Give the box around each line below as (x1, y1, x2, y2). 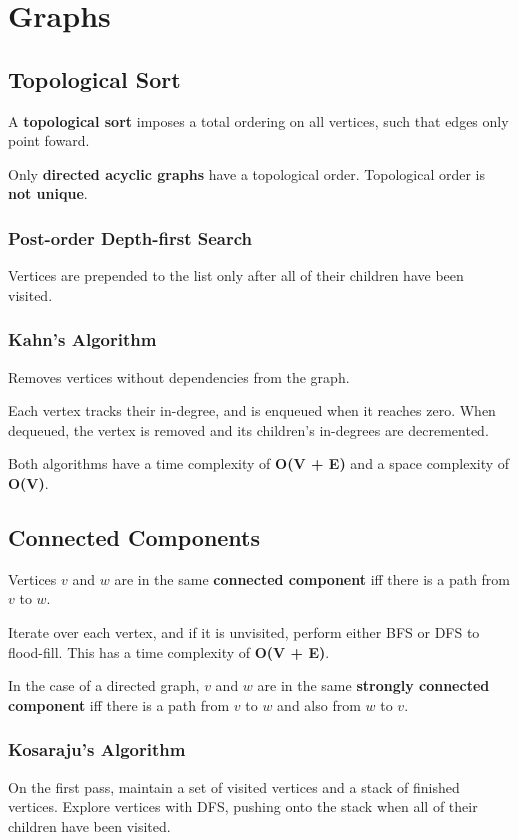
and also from (277, 694, 361, 715)
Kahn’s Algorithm (8, 327, 157, 352)
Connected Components (8, 521, 261, 552)
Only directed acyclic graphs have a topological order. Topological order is (8, 163, 486, 184)
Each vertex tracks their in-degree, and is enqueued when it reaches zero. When (8, 400, 496, 421)
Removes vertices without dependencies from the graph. (8, 366, 350, 387)
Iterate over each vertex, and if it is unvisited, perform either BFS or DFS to (8, 621, 480, 642)
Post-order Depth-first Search (8, 225, 253, 250)
